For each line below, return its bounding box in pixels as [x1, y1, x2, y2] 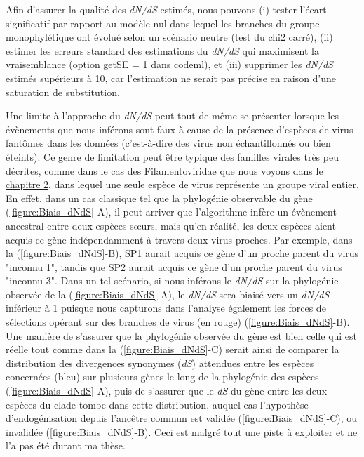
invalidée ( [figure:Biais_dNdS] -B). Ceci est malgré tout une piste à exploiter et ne [6, 424, 358, 439]
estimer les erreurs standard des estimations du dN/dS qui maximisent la [6, 43, 319, 58]
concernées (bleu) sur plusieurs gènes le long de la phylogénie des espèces [6, 369, 319, 384]
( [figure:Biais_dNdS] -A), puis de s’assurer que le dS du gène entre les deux [6, 383, 328, 398]
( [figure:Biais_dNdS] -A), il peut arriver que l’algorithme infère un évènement [6, 204, 337, 219]
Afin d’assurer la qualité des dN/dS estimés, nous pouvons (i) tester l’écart [6, 2, 327, 16]
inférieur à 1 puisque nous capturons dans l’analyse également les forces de [6, 300, 326, 315]
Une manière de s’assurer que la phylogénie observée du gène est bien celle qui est [6, 328, 358, 343]
